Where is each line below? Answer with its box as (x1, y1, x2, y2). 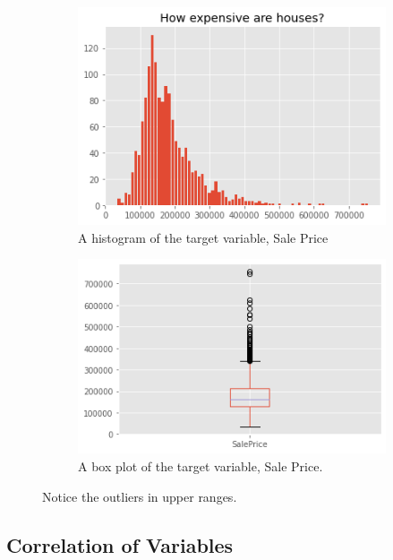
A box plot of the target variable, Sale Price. (78, 456, 323, 475)
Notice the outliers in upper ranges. (42, 487, 237, 505)
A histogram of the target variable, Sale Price (78, 228, 329, 246)
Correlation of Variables (6, 530, 234, 558)
